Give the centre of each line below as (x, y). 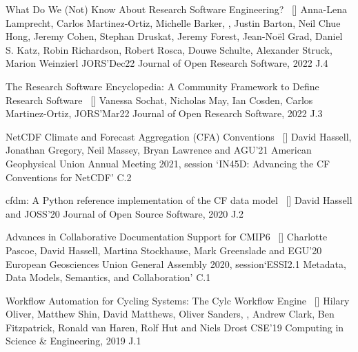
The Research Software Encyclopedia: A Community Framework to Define (162, 86)
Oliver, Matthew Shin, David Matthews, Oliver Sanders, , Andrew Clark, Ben (170, 314)
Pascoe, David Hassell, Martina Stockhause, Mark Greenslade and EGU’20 (164, 250)
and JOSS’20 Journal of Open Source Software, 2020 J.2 (125, 213)
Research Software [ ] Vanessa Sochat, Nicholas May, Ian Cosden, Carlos (159, 100)
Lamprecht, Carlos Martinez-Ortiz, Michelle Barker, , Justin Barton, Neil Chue (173, 22)
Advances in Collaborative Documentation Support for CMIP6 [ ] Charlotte (167, 237)
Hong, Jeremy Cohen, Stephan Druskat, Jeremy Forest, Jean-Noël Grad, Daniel (174, 36)
